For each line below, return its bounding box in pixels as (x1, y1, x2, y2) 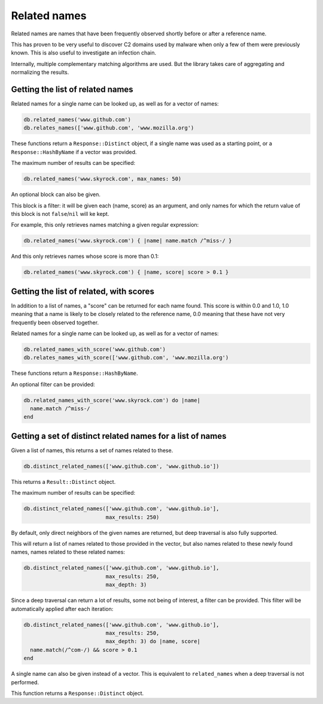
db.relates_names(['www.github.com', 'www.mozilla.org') (23, 125, 194, 131)
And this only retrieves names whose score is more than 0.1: (11, 252, 159, 260)
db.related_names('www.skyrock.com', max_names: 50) (23, 176, 182, 182)
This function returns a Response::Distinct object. (11, 690, 144, 697)
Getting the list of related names (11, 84, 134, 94)
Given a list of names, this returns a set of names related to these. (11, 447, 173, 454)
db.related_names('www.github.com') (23, 116, 132, 123)
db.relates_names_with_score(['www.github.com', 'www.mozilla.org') (23, 354, 229, 361)
